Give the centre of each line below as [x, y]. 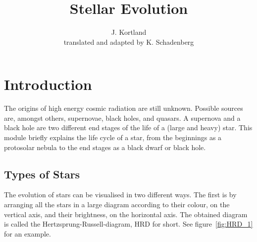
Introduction [48, 84]
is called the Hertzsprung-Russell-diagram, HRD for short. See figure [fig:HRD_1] [128, 224]
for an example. [27, 233]
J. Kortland [129, 32]
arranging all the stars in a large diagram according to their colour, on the [117, 204]
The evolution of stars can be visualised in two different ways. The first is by [120, 195]
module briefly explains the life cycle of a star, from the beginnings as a [113, 137]
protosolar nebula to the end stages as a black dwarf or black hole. [105, 147]
